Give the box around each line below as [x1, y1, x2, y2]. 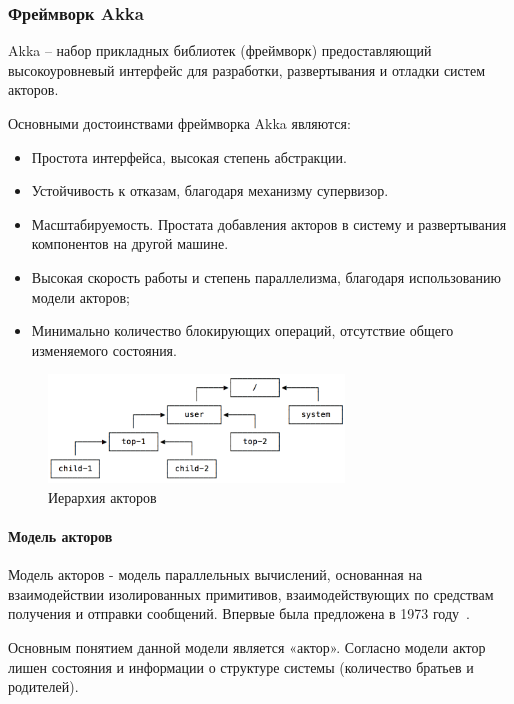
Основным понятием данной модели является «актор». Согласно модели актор [8, 636, 486, 657]
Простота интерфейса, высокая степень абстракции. [31, 146, 347, 167]
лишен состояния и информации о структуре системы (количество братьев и [8, 656, 474, 677]
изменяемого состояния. [31, 339, 177, 360]
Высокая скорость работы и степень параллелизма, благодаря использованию [31, 266, 501, 287]
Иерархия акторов [48, 486, 157, 507]
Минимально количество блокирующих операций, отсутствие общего [31, 320, 454, 341]
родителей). [8, 676, 79, 697]
